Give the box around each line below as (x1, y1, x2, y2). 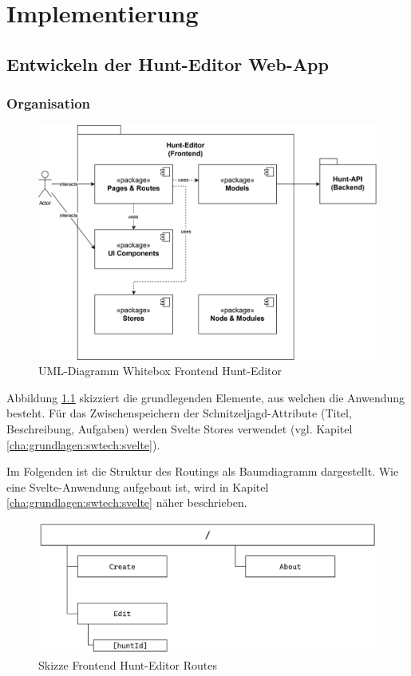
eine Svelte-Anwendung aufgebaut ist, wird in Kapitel (6, 478, 269, 495)
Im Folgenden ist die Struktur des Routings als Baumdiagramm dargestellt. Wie (6, 463, 399, 480)
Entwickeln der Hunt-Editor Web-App (6, 51, 329, 76)
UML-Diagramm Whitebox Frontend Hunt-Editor (38, 362, 283, 379)
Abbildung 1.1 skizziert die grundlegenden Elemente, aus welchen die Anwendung (6, 389, 405, 405)
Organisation (6, 93, 91, 113)
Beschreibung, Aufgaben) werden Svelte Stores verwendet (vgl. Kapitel (6, 420, 353, 437)
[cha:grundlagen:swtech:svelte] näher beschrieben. (6, 494, 247, 511)
